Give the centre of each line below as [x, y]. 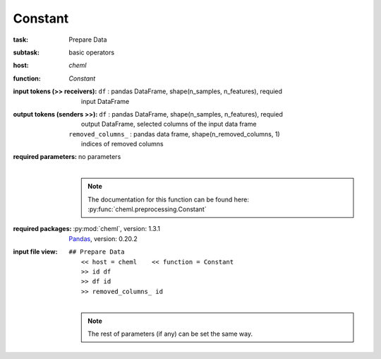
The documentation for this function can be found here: [169, 199]
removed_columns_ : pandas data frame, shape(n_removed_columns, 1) [174, 134]
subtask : [26, 52]
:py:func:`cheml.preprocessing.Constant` [147, 209]
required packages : [42, 229]
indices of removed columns [122, 144]
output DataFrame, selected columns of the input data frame [169, 124]
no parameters [99, 157]
